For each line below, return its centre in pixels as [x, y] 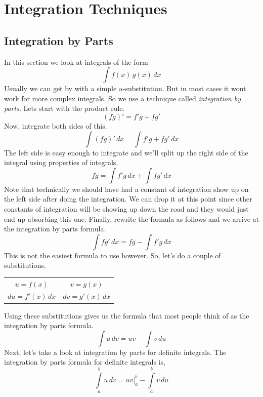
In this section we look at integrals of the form [76, 62]
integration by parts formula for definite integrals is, [85, 362]
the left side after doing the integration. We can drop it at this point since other [128, 199]
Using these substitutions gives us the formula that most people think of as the [127, 315]
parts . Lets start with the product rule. [64, 108]
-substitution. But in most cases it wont [184, 88]
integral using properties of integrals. [61, 162]
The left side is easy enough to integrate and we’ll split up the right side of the [126, 152]
